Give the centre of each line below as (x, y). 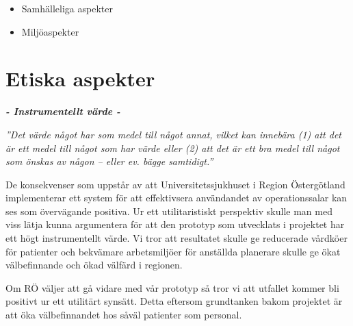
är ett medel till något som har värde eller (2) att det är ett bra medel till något (173, 148)
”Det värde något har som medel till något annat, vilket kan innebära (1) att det (173, 134)
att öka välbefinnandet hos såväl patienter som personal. (124, 315)
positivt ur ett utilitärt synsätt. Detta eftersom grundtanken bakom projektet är (174, 301)
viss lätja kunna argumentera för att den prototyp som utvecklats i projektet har (175, 224)
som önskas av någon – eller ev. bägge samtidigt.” (109, 161)
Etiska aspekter (80, 78)
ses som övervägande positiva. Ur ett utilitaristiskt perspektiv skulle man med (169, 211)
